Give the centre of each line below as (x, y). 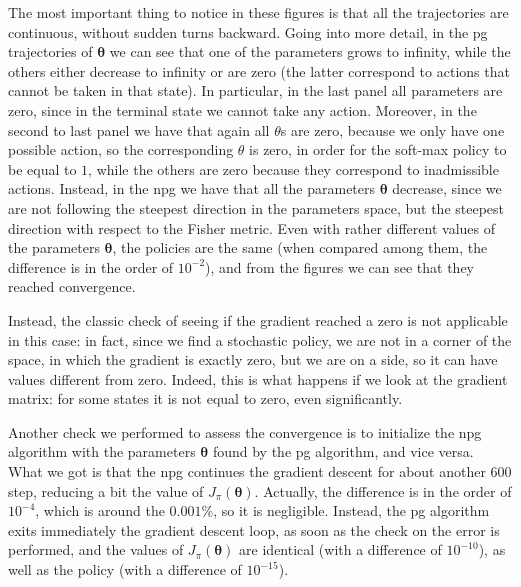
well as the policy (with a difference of (125, 569)
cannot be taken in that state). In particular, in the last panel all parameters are (255, 90)
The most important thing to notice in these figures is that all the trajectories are (258, 12)
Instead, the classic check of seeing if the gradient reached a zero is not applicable (258, 319)
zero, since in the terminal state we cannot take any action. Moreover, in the (242, 109)
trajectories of (50, 51)
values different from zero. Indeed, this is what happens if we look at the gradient (258, 378)
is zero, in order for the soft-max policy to (378, 149)
